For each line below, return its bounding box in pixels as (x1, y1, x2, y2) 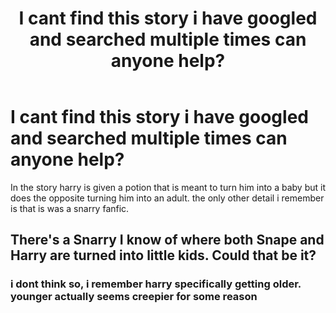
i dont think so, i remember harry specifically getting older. (10, 277, 302, 291)
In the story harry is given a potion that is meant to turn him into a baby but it (10, 181, 326, 193)
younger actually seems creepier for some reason (10, 290, 258, 304)
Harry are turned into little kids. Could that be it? (10, 247, 317, 264)
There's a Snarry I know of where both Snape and (10, 232, 325, 249)
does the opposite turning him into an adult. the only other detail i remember (10, 192, 325, 204)
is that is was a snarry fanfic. (10, 202, 130, 214)
